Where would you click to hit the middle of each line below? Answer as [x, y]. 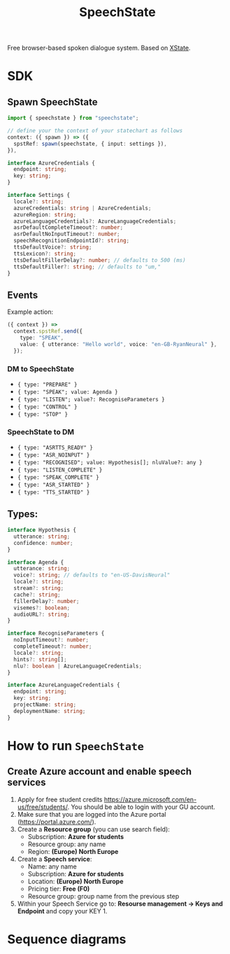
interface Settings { [39, 195]
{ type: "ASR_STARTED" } [53, 485]
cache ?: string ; [37, 595]
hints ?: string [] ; [41, 659]
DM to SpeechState [41, 368]
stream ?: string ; [39, 588]
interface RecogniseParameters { [56, 634]
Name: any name [52, 866]
